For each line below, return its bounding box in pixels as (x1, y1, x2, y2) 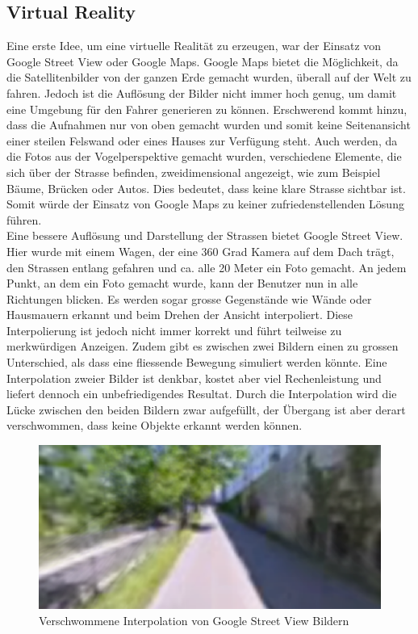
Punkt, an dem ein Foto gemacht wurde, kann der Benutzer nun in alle (6, 275, 358, 292)
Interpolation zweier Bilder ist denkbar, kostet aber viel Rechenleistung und (6, 369, 382, 386)
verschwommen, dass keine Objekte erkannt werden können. (6, 417, 303, 434)
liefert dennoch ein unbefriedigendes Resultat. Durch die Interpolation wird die (6, 385, 397, 402)
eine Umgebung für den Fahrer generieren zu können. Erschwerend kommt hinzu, (6, 100, 408, 117)
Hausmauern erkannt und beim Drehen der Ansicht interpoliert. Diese (6, 306, 353, 323)
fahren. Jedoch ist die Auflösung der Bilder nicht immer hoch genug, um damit (6, 84, 397, 101)
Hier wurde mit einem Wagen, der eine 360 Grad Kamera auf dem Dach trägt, (6, 242, 395, 259)
